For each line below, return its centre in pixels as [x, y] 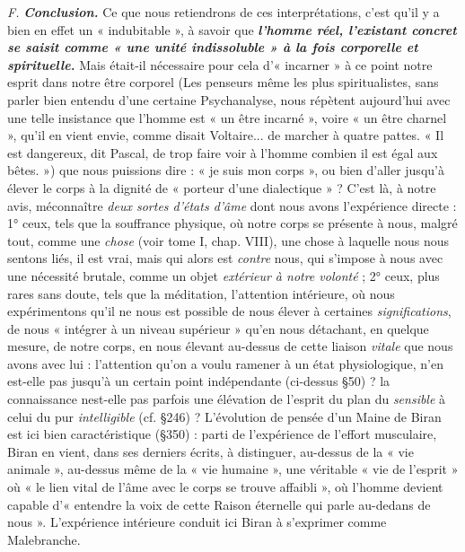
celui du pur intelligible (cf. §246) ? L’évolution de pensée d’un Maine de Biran [224, 416]
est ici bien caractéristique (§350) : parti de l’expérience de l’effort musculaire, [222, 434]
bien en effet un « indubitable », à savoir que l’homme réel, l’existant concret [232, 29]
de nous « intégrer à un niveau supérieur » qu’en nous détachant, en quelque [218, 328]
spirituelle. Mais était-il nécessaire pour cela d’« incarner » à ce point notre [220, 64]
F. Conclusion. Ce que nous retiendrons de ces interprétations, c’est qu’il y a [224, 12]
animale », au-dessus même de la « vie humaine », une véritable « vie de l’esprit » [233, 469]
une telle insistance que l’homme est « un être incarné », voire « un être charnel [227, 117]
